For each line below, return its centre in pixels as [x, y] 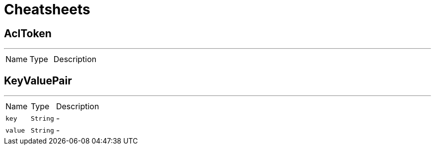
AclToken [28, 33]
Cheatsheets [47, 9]
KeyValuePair [38, 80]
